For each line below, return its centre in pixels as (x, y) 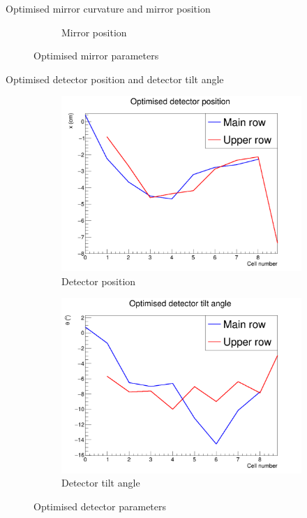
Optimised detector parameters (100, 506)
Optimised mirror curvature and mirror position (108, 8)
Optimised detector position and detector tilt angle (115, 79)
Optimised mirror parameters (96, 56)
